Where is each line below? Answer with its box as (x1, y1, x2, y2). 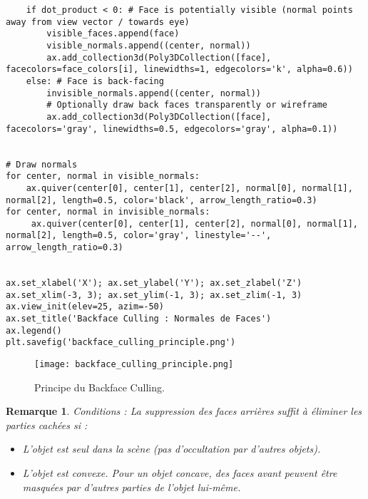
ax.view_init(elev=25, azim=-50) (6, 302, 164, 312)
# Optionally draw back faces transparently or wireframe (46, 100, 328, 110)
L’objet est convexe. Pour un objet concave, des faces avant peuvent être (22, 465, 337, 480)
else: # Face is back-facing (26, 76, 164, 86)
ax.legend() (6, 325, 62, 336)
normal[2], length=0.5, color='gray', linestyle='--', (6, 230, 272, 241)
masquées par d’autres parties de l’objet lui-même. (22, 479, 241, 494)
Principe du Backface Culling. (34, 379, 165, 394)
